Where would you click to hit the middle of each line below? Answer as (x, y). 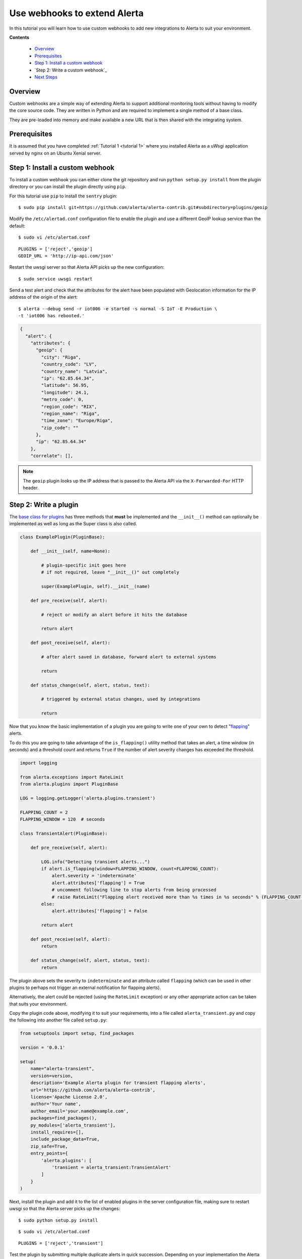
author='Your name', (56, 1104)
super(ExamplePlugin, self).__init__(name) (96, 586)
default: (17, 226)
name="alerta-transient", (62, 1069)
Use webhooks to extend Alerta (77, 13)
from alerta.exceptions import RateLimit (72, 777)
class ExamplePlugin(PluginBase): (62, 537)
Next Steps (46, 77)
